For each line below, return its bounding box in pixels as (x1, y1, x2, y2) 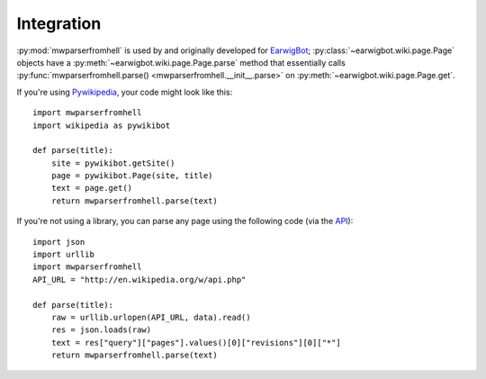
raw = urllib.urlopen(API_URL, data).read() (50, 311, 251, 322)
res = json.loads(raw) (50, 325, 152, 335)
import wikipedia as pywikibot (32, 120, 171, 131)
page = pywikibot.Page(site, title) (50, 171, 213, 181)
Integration (16, 14, 102, 33)
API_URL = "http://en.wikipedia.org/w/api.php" (32, 275, 247, 284)
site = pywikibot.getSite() (50, 158, 175, 168)
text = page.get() (50, 183, 133, 194)
